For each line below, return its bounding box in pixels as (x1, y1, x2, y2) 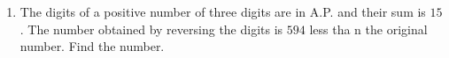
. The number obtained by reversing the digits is (19, 19, 283, 38)
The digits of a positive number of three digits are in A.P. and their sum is (19, 3, 426, 20)
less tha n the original (309, 19, 428, 38)
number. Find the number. (19, 37, 165, 55)
